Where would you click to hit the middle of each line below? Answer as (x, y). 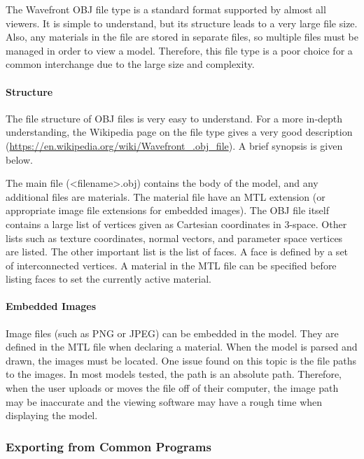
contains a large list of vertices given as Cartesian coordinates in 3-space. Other (176, 224)
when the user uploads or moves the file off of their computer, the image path (172, 388)
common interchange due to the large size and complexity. (130, 64)
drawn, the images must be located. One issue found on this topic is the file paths (181, 360)
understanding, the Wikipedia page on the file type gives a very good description (179, 132)
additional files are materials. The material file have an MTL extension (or (166, 196)
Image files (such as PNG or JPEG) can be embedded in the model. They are (172, 333)
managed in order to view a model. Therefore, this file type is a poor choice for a (179, 50)
